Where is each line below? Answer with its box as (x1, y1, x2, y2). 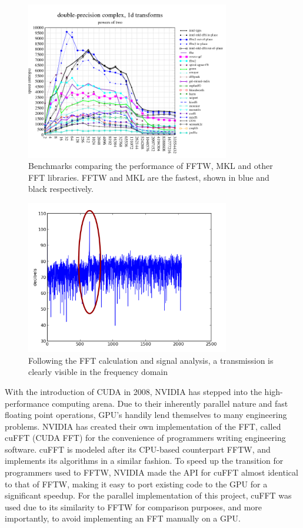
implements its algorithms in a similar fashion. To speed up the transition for (5, 454, 284, 467)
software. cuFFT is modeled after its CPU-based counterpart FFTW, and (5, 443, 271, 455)
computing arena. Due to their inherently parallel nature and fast (52, 397, 288, 409)
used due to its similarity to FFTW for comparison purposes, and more (5, 500, 262, 513)
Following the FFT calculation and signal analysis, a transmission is (28, 354, 274, 366)
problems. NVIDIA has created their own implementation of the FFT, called (5, 420, 281, 432)
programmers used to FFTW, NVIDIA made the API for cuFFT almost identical (5, 466, 298, 479)
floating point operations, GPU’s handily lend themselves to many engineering (5, 409, 287, 421)
